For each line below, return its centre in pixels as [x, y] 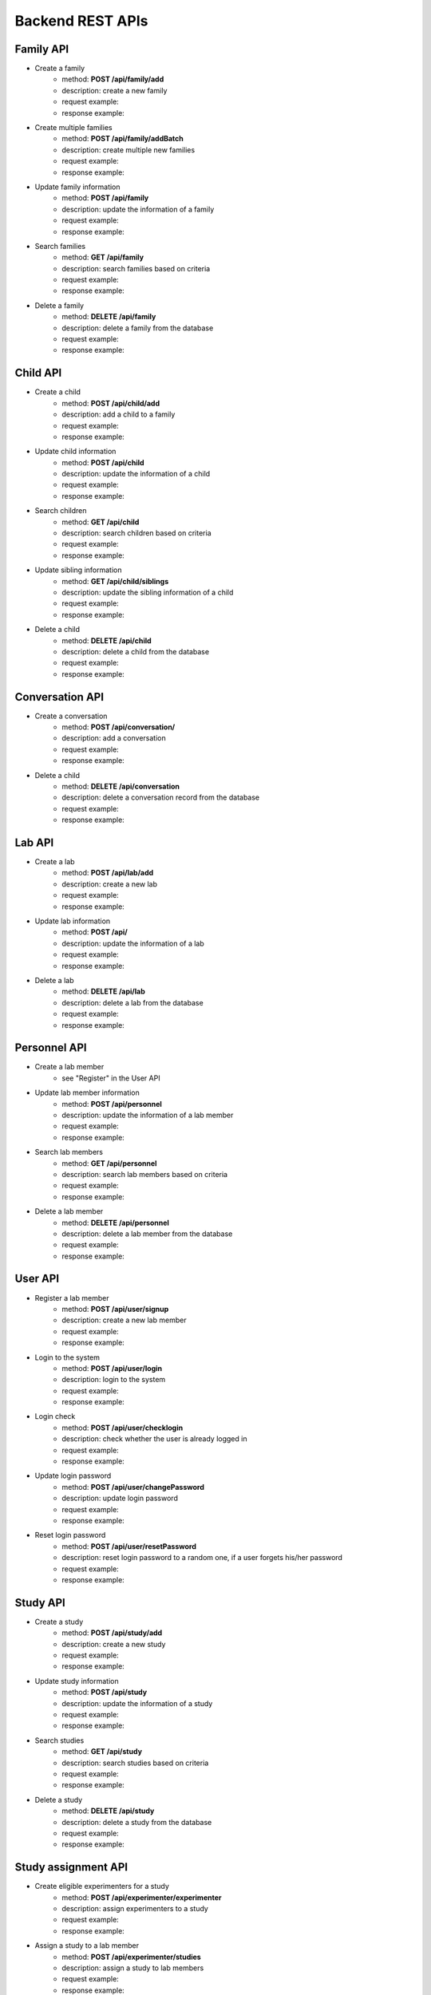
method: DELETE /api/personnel [115, 1223]
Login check [55, 1416]
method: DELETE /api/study [108, 1811]
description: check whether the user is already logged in [154, 1439]
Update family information [77, 187]
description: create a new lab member [124, 1320]
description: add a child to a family [119, 414]
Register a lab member [72, 1298]
